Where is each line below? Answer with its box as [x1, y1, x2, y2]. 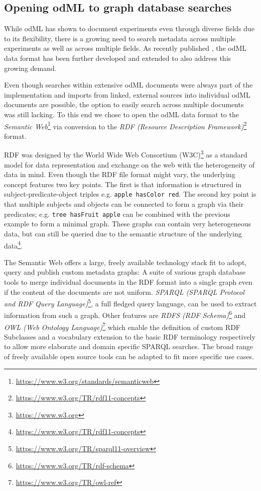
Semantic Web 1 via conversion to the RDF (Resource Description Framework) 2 [4, 119, 247, 131]
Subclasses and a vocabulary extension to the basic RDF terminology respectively [4, 331, 255, 342]
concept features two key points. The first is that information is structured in [4, 179, 242, 189]
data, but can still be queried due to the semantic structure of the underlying [4, 228, 242, 238]
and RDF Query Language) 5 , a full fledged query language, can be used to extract [4, 297, 257, 308]
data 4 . [4, 238, 23, 251]
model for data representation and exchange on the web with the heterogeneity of [4, 159, 255, 170]
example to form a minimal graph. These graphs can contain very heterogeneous [4, 218, 251, 229]
